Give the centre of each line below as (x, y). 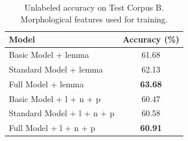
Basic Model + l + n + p (55, 98)
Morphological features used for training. (94, 19)
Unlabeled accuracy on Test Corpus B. (94, 7)
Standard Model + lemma (56, 69)
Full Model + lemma (46, 83)
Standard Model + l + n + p (62, 113)
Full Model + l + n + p (52, 128)
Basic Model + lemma (49, 55)
